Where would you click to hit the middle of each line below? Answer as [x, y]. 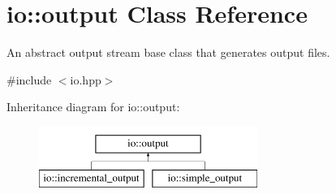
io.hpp [86, 79]
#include [29, 79]
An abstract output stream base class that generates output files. [168, 52]
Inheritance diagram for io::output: [93, 107]
